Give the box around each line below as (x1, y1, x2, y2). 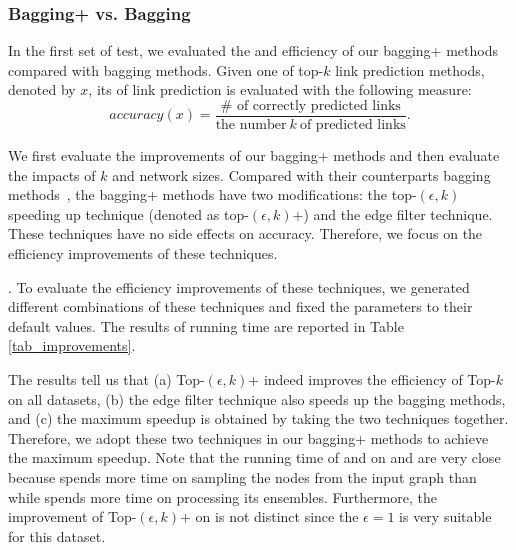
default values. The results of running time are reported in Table (8, 315, 404, 336)
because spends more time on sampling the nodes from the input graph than (8, 466, 477, 487)
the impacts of (8, 164, 96, 185)
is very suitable (399, 506, 492, 527)
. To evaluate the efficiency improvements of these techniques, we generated (8, 276, 470, 297)
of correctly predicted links (236, 99, 401, 113)
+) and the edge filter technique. (292, 203, 493, 224)
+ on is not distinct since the (180, 506, 359, 527)
